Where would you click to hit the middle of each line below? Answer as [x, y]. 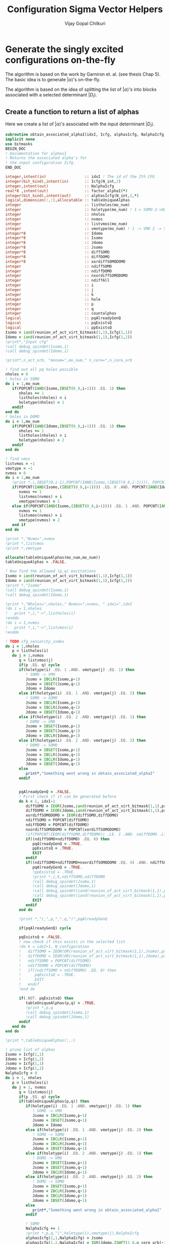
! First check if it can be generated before [67, 797]
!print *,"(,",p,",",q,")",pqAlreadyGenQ [63, 919]
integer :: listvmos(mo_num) [67, 224]
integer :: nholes [55, 215]
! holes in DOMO [22, 417]
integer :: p [50, 304]
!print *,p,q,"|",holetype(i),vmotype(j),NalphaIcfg [82, 1233]
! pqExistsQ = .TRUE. [47, 975]
